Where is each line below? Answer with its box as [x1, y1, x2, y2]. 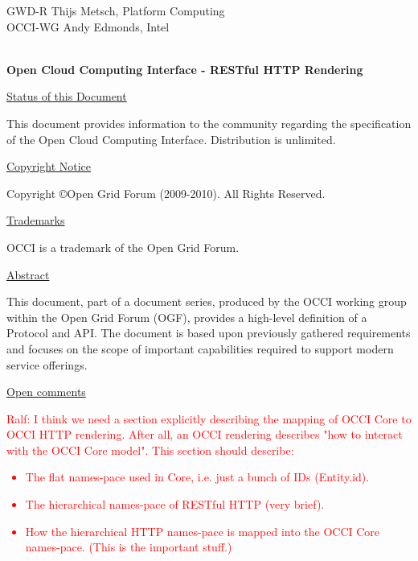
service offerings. [6, 356, 88, 373]
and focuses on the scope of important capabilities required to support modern [6, 340, 394, 357]
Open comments [6, 383, 86, 400]
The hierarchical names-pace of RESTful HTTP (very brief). [25, 496, 325, 513]
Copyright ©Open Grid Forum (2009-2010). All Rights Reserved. [6, 184, 326, 201]
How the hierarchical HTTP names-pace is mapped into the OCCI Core [25, 522, 380, 539]
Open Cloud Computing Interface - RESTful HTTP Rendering [6, 60, 363, 77]
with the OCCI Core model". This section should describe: [6, 441, 294, 458]
